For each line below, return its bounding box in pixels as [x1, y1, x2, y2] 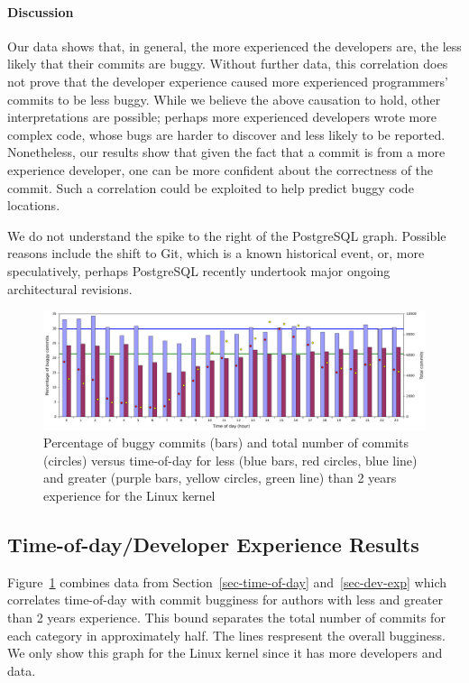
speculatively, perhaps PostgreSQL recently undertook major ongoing [7, 261, 391, 280]
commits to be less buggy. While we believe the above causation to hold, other [7, 89, 441, 108]
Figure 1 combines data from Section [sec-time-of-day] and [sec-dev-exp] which [7, 572, 447, 591]
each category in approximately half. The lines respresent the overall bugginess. [7, 625, 446, 644]
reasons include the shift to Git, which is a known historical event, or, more [7, 244, 425, 263]
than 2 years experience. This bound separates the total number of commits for [7, 607, 446, 626]
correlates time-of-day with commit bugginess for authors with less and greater [7, 590, 443, 609]
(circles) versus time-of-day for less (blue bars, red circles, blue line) [43, 450, 418, 469]
